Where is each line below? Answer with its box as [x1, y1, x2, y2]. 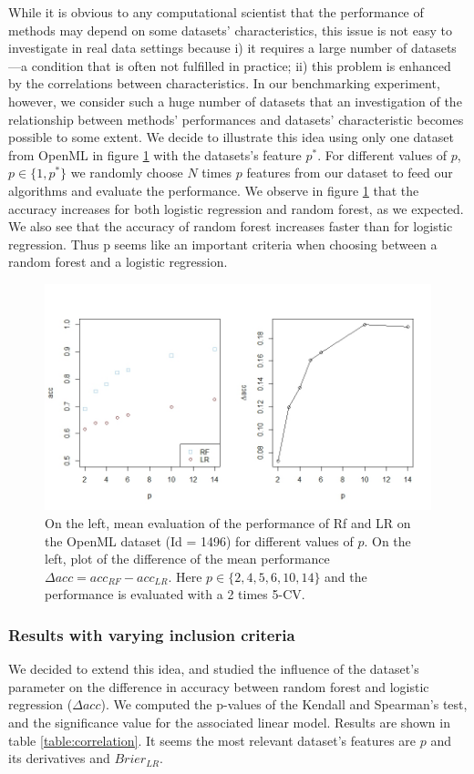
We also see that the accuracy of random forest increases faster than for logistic [8, 217, 453, 236]
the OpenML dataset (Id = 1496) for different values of [45, 531, 354, 550]
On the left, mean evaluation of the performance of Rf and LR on [45, 514, 411, 533]
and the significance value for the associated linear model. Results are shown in [8, 713, 450, 732]
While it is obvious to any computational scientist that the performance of [8, 3, 424, 21]
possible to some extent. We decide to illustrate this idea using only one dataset [8, 127, 454, 147]
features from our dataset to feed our [246, 163, 453, 182]
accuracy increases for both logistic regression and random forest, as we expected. [8, 199, 464, 218]
